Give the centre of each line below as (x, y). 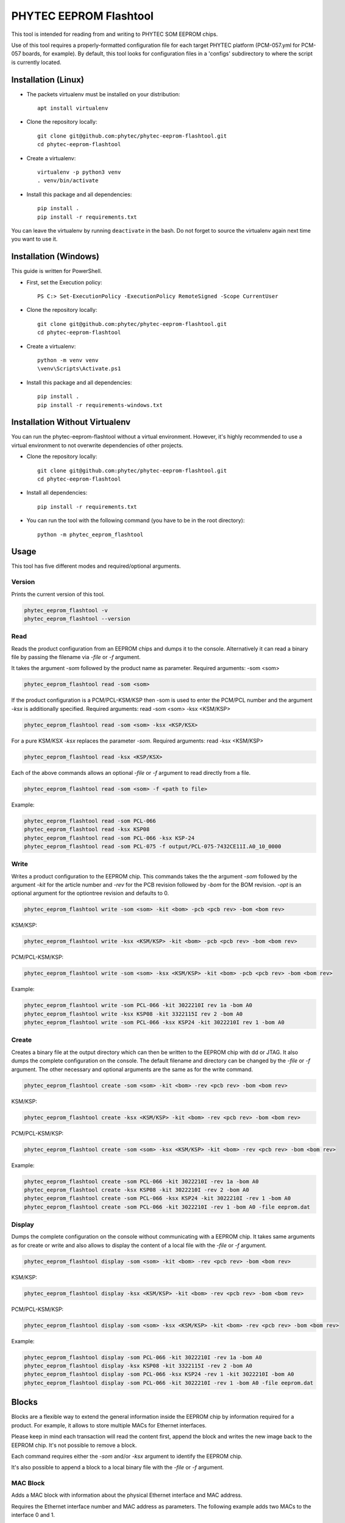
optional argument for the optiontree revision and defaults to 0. (90, 893)
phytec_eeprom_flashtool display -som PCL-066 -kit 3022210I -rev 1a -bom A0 (143, 1357)
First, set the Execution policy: (65, 282)
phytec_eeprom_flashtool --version (77, 619)
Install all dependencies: (57, 493)
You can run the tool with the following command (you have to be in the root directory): (136, 520)
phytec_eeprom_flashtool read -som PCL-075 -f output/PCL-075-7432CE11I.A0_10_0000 (153, 846)
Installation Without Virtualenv (71, 422)
